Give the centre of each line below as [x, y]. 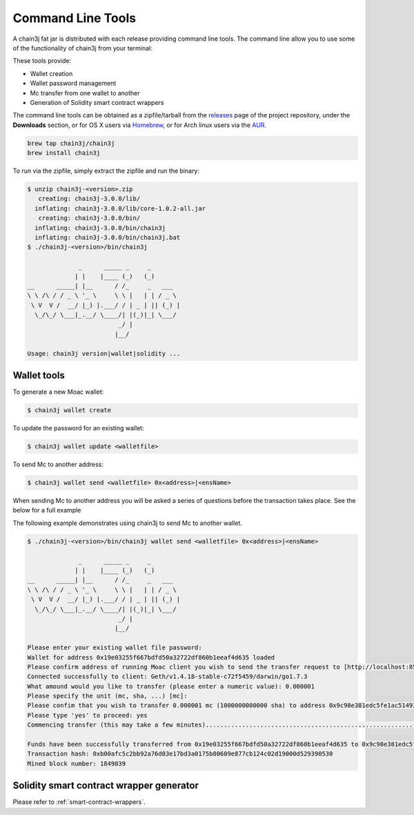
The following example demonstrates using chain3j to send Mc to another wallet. [128, 523]
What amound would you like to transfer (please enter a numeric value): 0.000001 [171, 686]
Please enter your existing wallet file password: [115, 648]
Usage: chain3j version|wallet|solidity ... [104, 353]
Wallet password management [73, 84]
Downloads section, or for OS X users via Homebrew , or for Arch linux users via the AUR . [140, 125]
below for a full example [47, 510]
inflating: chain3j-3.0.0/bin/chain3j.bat [108, 237]
